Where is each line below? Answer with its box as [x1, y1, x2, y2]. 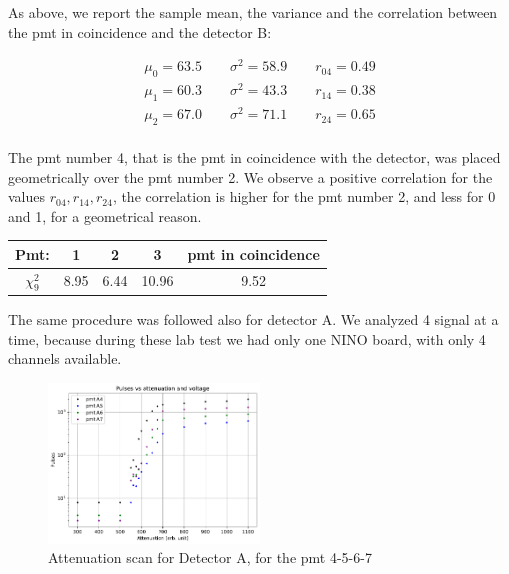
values [8, 186, 46, 207]
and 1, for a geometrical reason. [8, 205, 202, 226]
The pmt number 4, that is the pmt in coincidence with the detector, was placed [8, 146, 501, 167]
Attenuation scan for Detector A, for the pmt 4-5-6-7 [48, 547, 372, 568]
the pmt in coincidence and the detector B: [8, 21, 272, 42]
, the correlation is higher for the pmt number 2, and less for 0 [112, 186, 496, 207]
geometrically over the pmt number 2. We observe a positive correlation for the [8, 166, 493, 187]
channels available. [8, 348, 122, 369]
